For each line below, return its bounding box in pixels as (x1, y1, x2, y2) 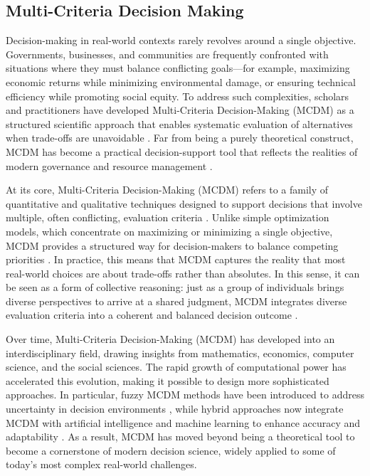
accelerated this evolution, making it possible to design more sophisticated (6, 373, 329, 388)
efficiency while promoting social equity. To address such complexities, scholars (6, 88, 349, 103)
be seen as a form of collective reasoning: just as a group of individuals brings (6, 280, 344, 295)
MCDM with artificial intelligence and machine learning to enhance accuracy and (6, 415, 361, 430)
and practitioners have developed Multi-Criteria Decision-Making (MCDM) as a (6, 102, 354, 117)
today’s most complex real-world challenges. (6, 457, 197, 472)
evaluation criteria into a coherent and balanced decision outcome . (6, 307, 298, 322)
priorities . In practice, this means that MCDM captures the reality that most (6, 252, 346, 267)
